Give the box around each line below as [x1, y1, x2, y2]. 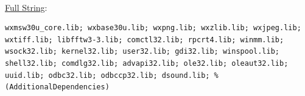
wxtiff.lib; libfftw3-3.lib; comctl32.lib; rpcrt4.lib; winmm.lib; [5, 35, 284, 44]
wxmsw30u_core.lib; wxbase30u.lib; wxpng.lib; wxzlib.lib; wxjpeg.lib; [5, 24, 301, 33]
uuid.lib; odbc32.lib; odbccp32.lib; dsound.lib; [5, 71, 210, 80]
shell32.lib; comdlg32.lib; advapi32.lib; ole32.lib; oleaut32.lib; [5, 59, 289, 68]
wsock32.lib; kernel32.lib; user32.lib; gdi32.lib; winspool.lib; [5, 47, 280, 56]
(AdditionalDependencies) [5, 83, 110, 92]
